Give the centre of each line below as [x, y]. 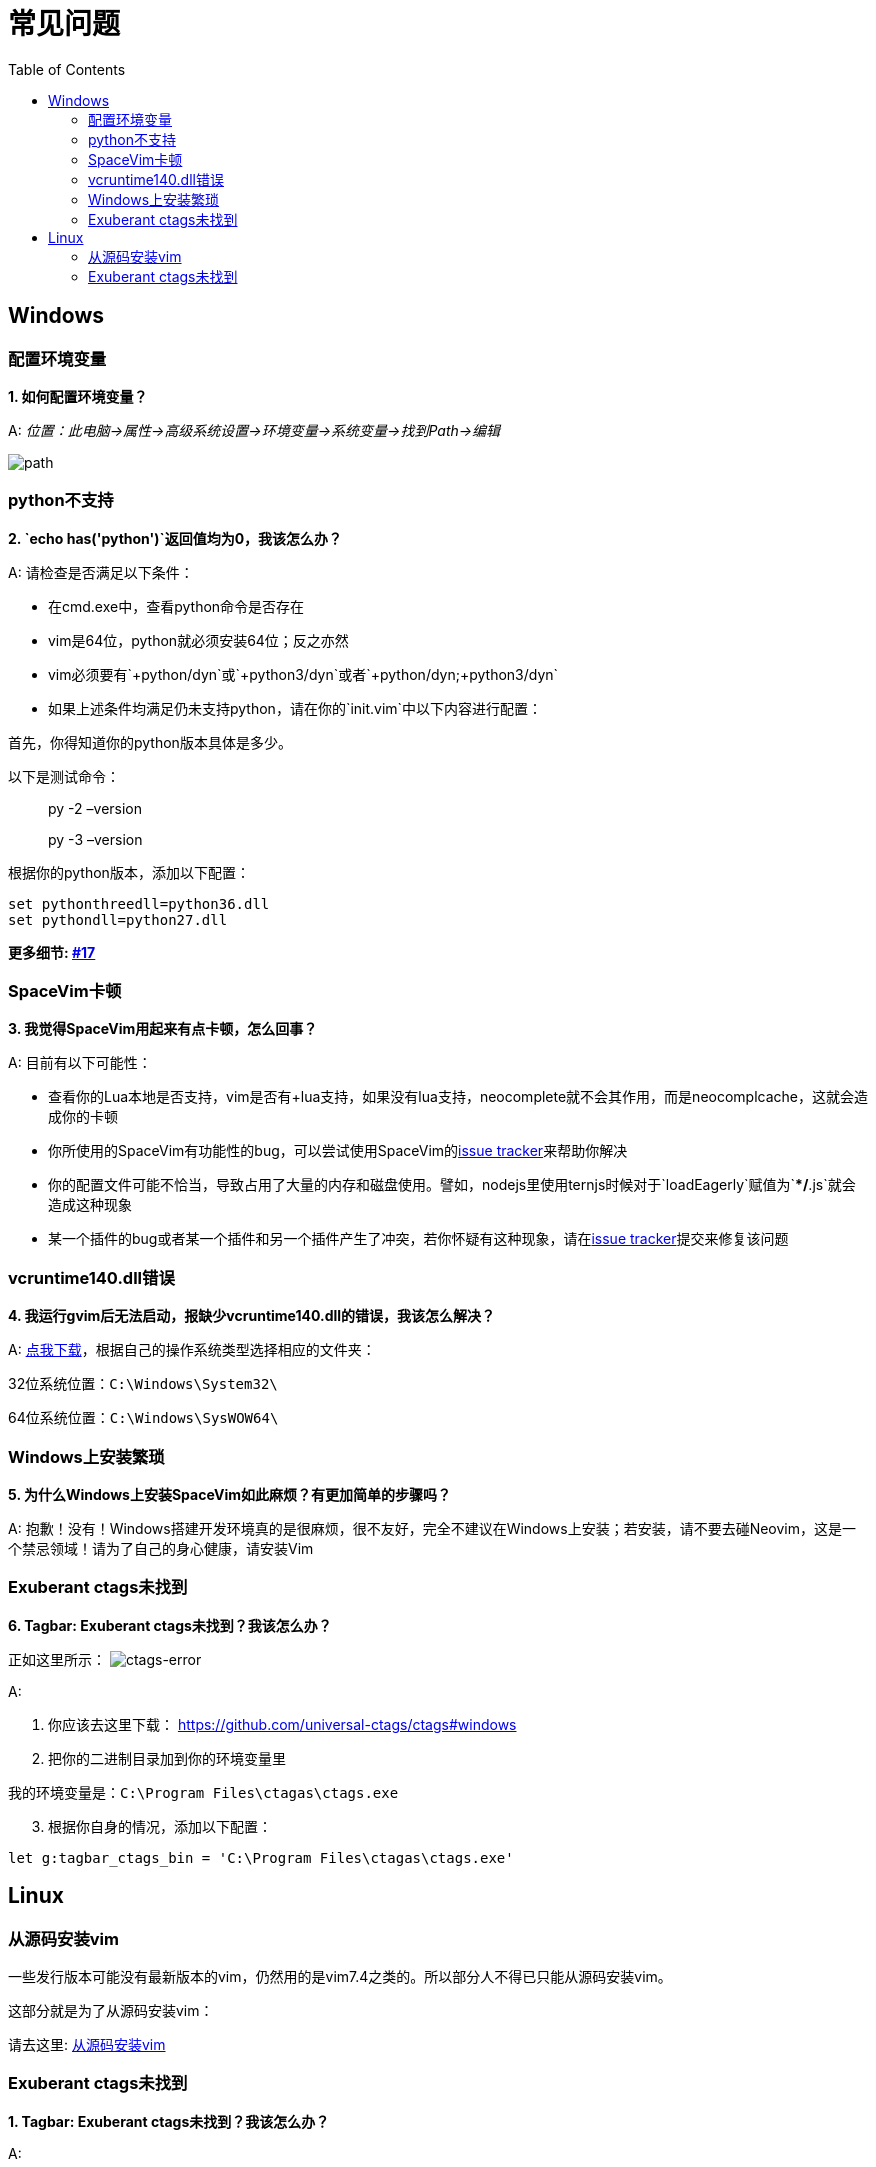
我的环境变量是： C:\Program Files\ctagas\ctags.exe [203, 1792]
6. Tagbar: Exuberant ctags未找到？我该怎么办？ [170, 1625]
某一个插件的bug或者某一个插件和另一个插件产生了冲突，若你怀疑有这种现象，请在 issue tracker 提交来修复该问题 [418, 1239]
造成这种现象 [90, 1205]
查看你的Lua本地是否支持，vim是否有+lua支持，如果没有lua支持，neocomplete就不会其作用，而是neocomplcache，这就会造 [458, 1097]
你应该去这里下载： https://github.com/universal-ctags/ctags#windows [282, 1724]
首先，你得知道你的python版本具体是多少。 [150, 742]
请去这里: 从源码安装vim [87, 2044]
